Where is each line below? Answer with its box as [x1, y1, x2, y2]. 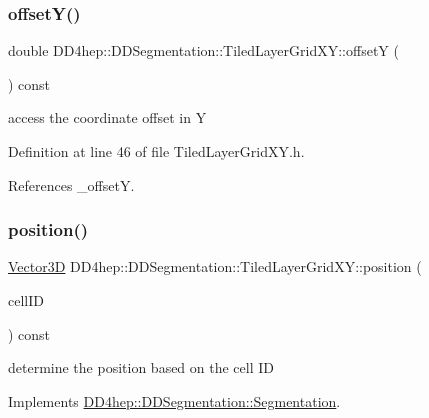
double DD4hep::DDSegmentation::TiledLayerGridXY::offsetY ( [8, 40, 399, 61]
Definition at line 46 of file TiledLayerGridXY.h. [8, 141, 305, 161]
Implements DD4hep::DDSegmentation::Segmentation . [8, 390, 341, 411]
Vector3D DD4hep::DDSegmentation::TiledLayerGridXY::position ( [8, 256, 422, 277]
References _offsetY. [8, 174, 135, 195]
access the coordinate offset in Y [8, 107, 207, 128]
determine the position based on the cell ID [8, 357, 274, 378]
